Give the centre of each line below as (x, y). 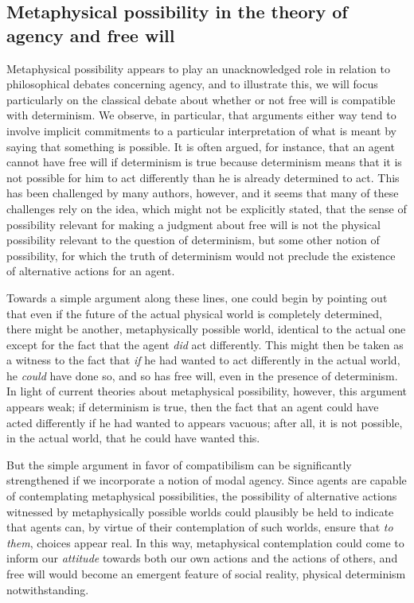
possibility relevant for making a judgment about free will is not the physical (193, 224)
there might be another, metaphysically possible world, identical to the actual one (206, 329)
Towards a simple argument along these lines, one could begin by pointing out (197, 297)
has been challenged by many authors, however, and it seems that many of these (203, 193)
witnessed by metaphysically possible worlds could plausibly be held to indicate (200, 511)
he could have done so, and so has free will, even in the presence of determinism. (202, 375)
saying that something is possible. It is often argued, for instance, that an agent (201, 146)
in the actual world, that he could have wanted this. (133, 438)
